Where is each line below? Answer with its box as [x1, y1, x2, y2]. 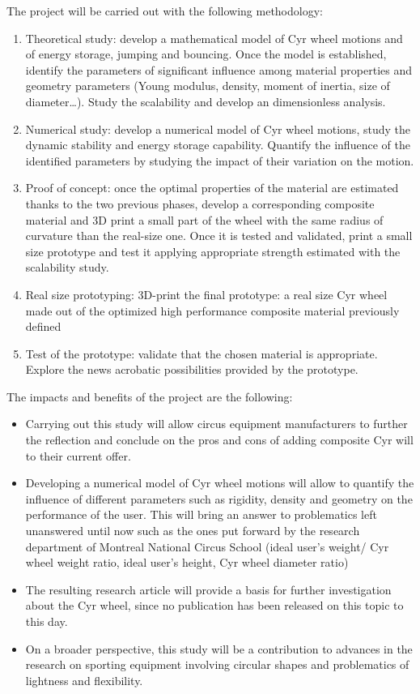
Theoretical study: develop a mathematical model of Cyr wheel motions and [25, 29, 403, 46]
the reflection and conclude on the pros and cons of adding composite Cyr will [25, 431, 414, 448]
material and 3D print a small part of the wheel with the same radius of [25, 211, 384, 228]
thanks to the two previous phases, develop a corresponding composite [25, 195, 375, 212]
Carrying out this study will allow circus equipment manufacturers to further [25, 415, 408, 432]
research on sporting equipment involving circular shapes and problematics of [25, 656, 409, 673]
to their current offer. [25, 447, 131, 464]
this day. [25, 613, 68, 629]
